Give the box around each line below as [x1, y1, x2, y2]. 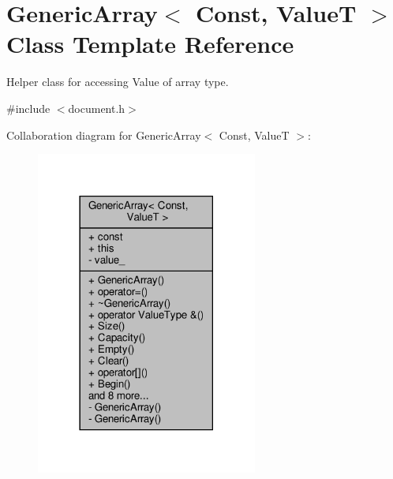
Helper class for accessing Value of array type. [6, 73, 229, 90]
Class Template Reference [6, 28, 294, 60]
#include [6, 99, 51, 116]
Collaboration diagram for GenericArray [6, 126, 201, 143]
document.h [68, 99, 125, 116]
